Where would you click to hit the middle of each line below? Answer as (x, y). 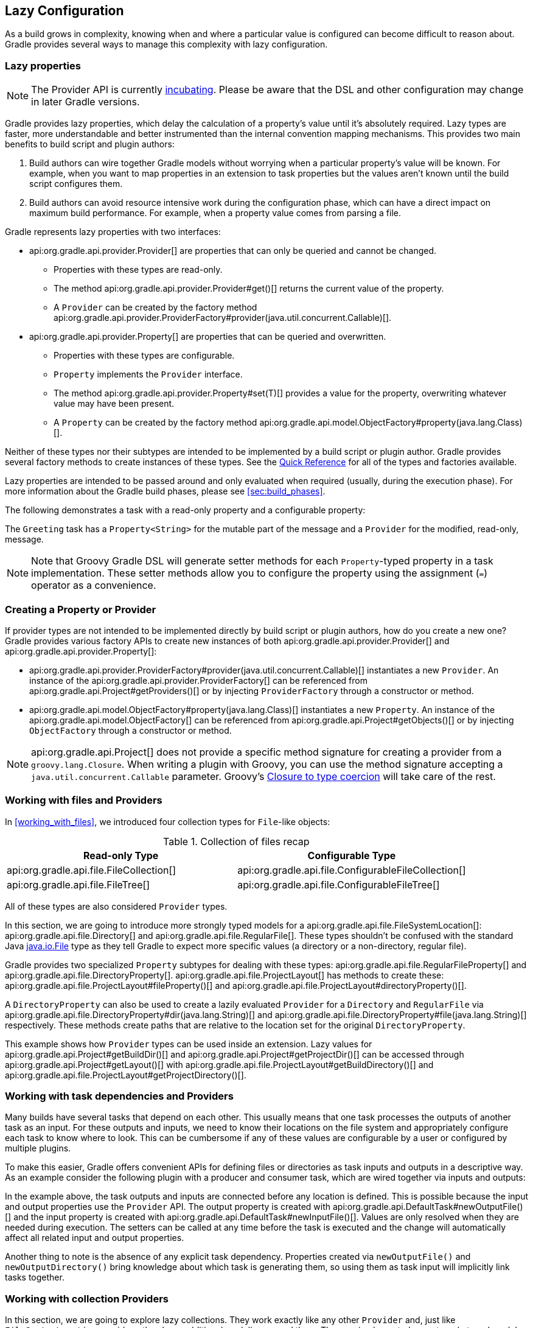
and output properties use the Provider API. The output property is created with (168, 1207)
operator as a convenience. (94, 585)
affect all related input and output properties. (95, 1238)
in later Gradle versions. (85, 102)
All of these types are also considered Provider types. (116, 906)
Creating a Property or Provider (81, 609)
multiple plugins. (38, 1148)
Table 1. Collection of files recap (236, 841)
